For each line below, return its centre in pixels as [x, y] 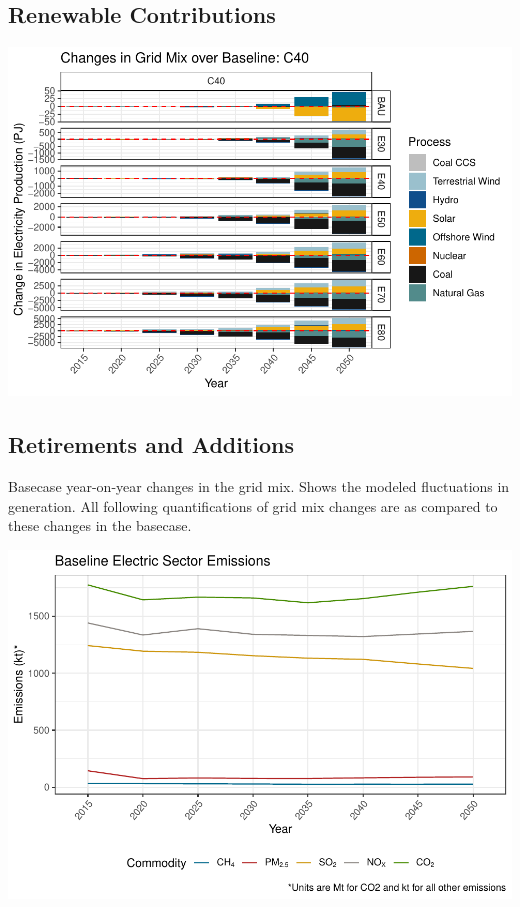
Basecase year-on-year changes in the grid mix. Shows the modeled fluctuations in [259, 485]
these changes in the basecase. [100, 525]
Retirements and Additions [151, 444]
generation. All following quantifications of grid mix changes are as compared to [253, 505]
